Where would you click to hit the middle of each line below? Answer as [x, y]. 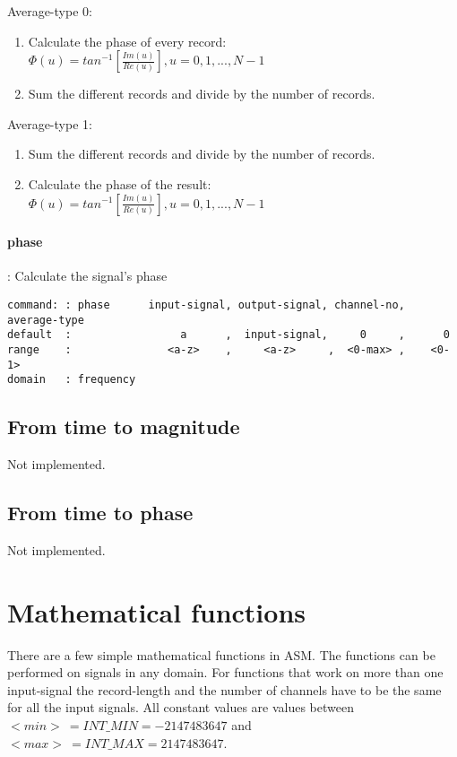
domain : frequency [72, 380]
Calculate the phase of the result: [120, 183]
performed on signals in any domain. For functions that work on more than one [225, 672]
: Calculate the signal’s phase [87, 276]
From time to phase [100, 513]
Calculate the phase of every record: [127, 41]
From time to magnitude [124, 426]
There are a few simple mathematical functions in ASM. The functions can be [221, 654]
